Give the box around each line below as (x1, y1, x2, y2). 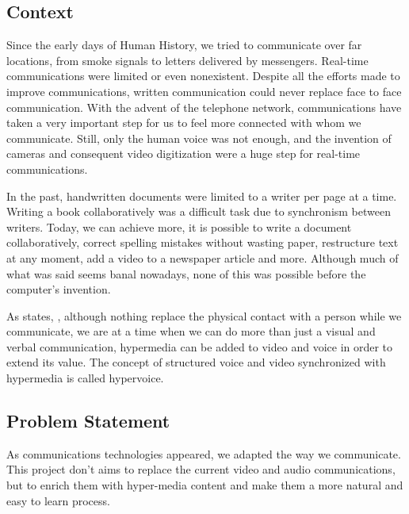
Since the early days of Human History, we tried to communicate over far (6, 36, 362, 53)
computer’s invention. (6, 281, 111, 297)
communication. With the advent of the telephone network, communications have (6, 98, 402, 115)
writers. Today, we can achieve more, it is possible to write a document (6, 218, 352, 235)
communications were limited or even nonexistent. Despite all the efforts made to (6, 67, 400, 84)
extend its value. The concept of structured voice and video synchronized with (6, 354, 386, 370)
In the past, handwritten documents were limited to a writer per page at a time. (6, 187, 397, 204)
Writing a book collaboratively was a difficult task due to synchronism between (6, 203, 391, 220)
